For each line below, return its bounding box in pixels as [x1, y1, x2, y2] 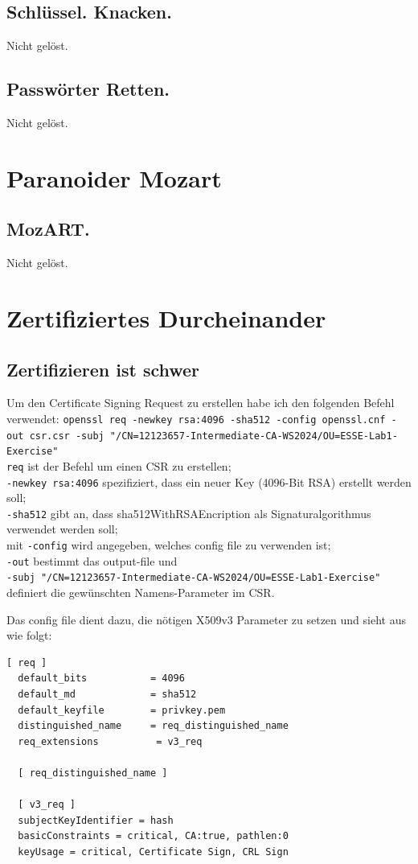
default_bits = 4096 [18, 673, 185, 685]
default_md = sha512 [18, 689, 197, 700]
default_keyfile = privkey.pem [18, 704, 226, 716]
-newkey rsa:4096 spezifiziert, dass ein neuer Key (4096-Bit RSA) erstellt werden [6, 473, 412, 490]
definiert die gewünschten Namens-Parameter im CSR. [6, 584, 275, 601]
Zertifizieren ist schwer [6, 356, 200, 381]
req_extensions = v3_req [18, 735, 203, 747]
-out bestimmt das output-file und [6, 552, 178, 569]
